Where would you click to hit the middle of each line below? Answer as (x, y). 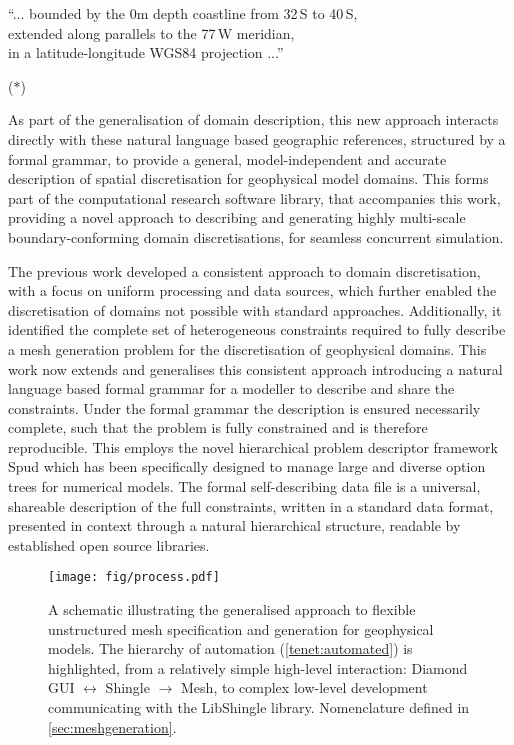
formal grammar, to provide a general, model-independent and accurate (227, 158)
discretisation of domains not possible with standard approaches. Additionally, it (255, 309)
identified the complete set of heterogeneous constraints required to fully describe (257, 329)
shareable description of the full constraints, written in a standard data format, (251, 505)
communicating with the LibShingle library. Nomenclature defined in (259, 707)
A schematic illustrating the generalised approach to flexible (232, 609)
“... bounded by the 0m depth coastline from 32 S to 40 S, (183, 13)
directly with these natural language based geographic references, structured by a (257, 138)
